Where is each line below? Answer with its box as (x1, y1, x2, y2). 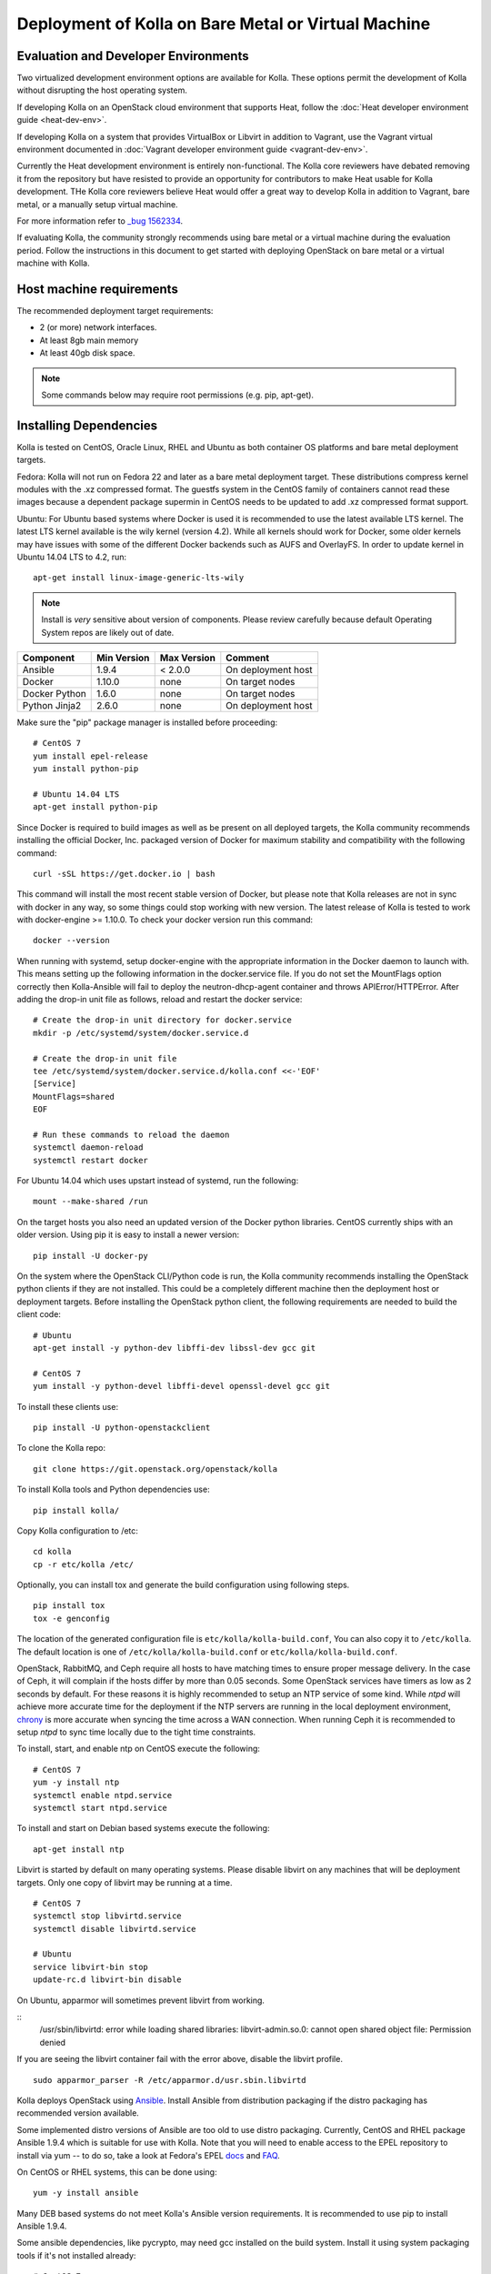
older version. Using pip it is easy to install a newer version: (16, 1229, 240, 1241)
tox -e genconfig (33, 1613, 110, 1624)
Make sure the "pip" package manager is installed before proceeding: (16, 717, 278, 728)
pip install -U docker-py (33, 1251, 149, 1261)
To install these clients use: (16, 1401, 118, 1412)
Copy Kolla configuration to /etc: (16, 1524, 138, 1536)
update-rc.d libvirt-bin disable (33, 1975, 182, 1985)
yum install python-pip (33, 764, 139, 774)
